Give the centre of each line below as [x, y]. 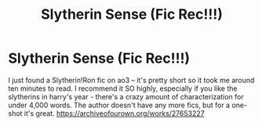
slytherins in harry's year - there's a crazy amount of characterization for [126, 96]
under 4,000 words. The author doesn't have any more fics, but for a [119, 105]
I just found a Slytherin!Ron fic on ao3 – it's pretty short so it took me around [131, 80]
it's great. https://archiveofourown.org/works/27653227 [115, 113]
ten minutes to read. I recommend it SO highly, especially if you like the [123, 88]
